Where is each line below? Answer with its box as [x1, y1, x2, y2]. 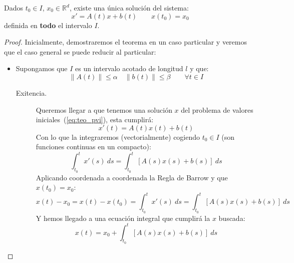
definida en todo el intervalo [4, 20, 92, 30]
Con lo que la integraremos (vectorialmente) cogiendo [36, 131, 200, 142]
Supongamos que [16, 63, 68, 74]
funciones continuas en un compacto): [36, 141, 151, 152]
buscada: [218, 212, 245, 223]
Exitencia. [16, 87, 47, 98]
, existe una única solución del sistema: [69, 3, 189, 13]
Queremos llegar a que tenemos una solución [36, 104, 172, 115]
